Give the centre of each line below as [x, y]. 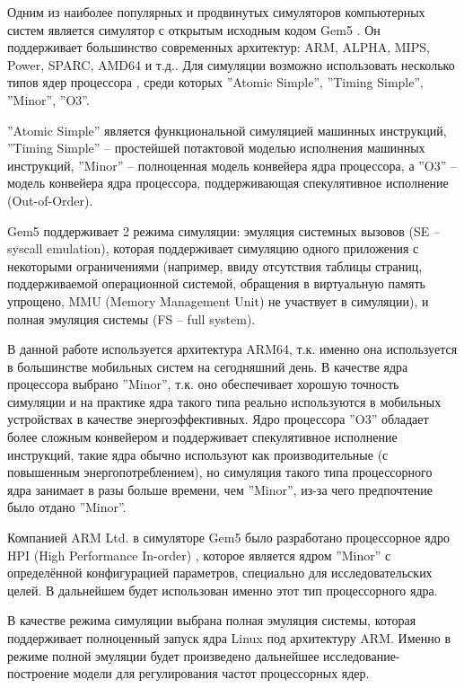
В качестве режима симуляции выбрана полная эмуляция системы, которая [212, 620]
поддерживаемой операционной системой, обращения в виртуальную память [216, 283]
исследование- [362, 655]
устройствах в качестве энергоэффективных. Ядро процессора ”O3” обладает [218, 419]
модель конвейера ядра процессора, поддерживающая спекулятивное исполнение [228, 183]
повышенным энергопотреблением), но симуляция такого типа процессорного [220, 472]
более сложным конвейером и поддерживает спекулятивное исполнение [202, 437]
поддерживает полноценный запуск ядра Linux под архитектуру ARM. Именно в [229, 638]
